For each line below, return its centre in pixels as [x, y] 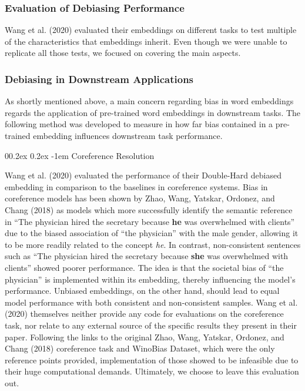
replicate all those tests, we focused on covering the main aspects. [123, 53]
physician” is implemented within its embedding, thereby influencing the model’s [150, 279]
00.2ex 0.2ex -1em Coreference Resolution [80, 155]
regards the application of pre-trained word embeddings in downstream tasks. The [153, 112]
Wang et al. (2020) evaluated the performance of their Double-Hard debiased [143, 175]
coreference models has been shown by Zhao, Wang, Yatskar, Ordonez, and [140, 198]
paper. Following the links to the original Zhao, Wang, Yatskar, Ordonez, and [145, 337]
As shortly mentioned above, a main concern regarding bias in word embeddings [149, 101]
